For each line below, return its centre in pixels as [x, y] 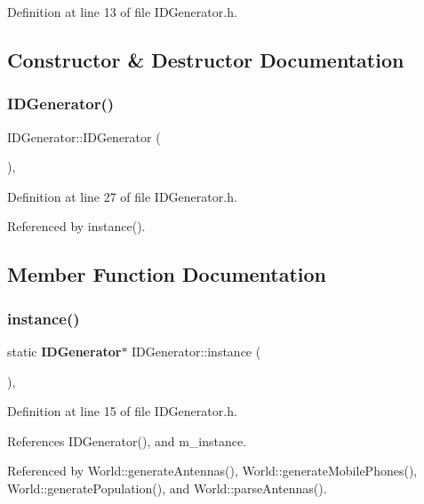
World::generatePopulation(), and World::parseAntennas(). [167, 488]
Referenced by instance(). [76, 226]
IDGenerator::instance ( [196, 351]
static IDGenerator [64, 351]
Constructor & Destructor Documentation [206, 59]
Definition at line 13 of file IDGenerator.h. [122, 12]
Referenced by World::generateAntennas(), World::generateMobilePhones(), [212, 471]
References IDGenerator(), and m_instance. [127, 440]
